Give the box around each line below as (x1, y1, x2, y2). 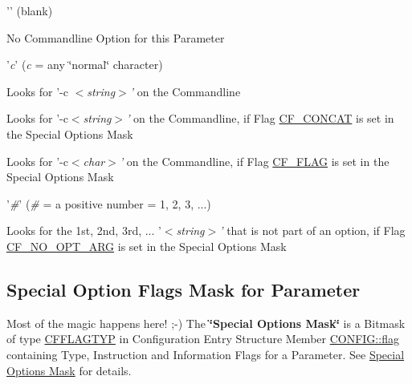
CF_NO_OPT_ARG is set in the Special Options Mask (6, 237, 287, 254)
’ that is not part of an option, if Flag (219, 222, 406, 239)
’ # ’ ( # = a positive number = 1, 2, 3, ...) (6, 195, 211, 212)
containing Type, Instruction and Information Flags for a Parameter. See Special (6, 346, 405, 362)
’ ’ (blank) (6, 2, 53, 18)
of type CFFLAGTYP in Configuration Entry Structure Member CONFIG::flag (6, 330, 399, 347)
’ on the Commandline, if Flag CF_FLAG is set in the (119, 152, 390, 169)
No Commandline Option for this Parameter (6, 29, 225, 46)
